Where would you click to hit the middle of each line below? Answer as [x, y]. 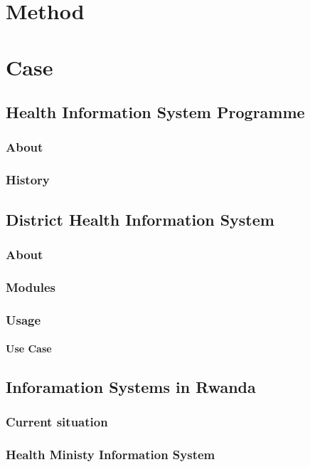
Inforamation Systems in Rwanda [131, 387]
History [28, 180]
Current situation [57, 422]
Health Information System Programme [155, 112]
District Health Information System [140, 219]
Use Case [29, 348]
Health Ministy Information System [111, 455]
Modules [31, 287]
